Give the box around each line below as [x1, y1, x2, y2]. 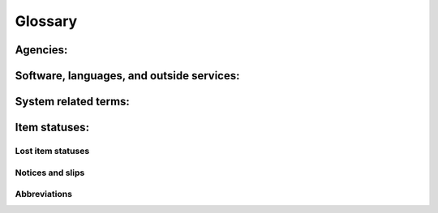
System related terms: [15, 95, 130, 109]
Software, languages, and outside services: [15, 69, 240, 83]
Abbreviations [15, 189, 73, 200]
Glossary [15, 12, 78, 30]
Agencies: [15, 43, 68, 57]
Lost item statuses [15, 145, 90, 156]
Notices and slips [15, 167, 85, 178]
